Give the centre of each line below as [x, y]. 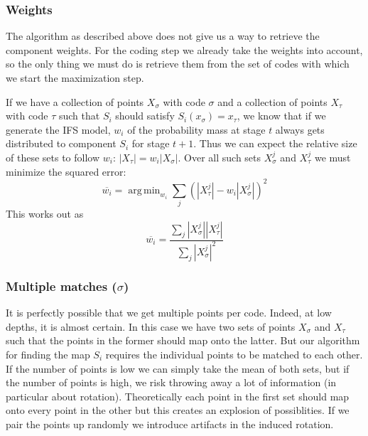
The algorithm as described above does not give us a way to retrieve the [163, 36]
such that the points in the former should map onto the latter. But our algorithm [183, 340]
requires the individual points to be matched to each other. [234, 354]
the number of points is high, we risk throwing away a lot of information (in [171, 382]
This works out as [45, 213]
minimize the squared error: [66, 171]
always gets [300, 129]
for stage [151, 143]
